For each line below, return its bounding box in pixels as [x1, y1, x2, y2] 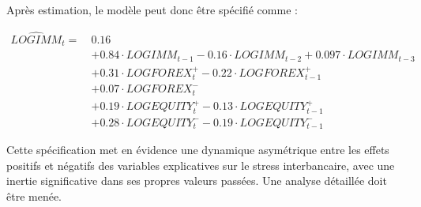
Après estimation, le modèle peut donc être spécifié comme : [6, 2, 298, 17]
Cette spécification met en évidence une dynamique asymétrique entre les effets [6, 141, 389, 158]
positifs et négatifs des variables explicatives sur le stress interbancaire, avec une [6, 156, 395, 173]
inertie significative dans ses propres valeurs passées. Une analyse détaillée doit [6, 172, 387, 189]
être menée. [6, 188, 62, 205]
